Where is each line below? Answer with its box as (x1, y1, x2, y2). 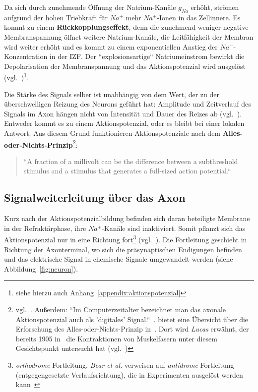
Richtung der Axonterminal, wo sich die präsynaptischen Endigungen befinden (4, 244, 242, 254)
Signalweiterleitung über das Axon (4, 190, 186, 205)
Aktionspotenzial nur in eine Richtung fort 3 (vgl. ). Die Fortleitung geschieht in (4, 233, 247, 245)
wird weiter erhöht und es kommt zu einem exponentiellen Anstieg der (4, 41, 218, 52)
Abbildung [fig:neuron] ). (4, 263, 78, 274)
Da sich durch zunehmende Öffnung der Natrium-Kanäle (4, 2, 176, 12)
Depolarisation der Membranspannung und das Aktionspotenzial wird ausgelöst (4, 60, 246, 71)
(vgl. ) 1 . (4, 71, 29, 83)
